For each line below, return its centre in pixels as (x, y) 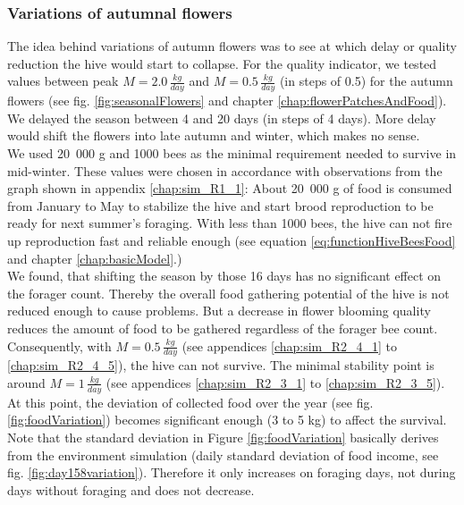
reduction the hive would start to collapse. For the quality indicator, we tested (222, 63)
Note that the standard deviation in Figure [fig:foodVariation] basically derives (223, 437)
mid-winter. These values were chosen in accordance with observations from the (225, 170)
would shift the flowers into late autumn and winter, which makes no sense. (214, 135)
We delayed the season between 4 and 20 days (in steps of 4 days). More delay (222, 118)
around (26, 382)
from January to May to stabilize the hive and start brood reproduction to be (220, 205)
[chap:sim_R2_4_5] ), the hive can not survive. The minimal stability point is (221, 365)
